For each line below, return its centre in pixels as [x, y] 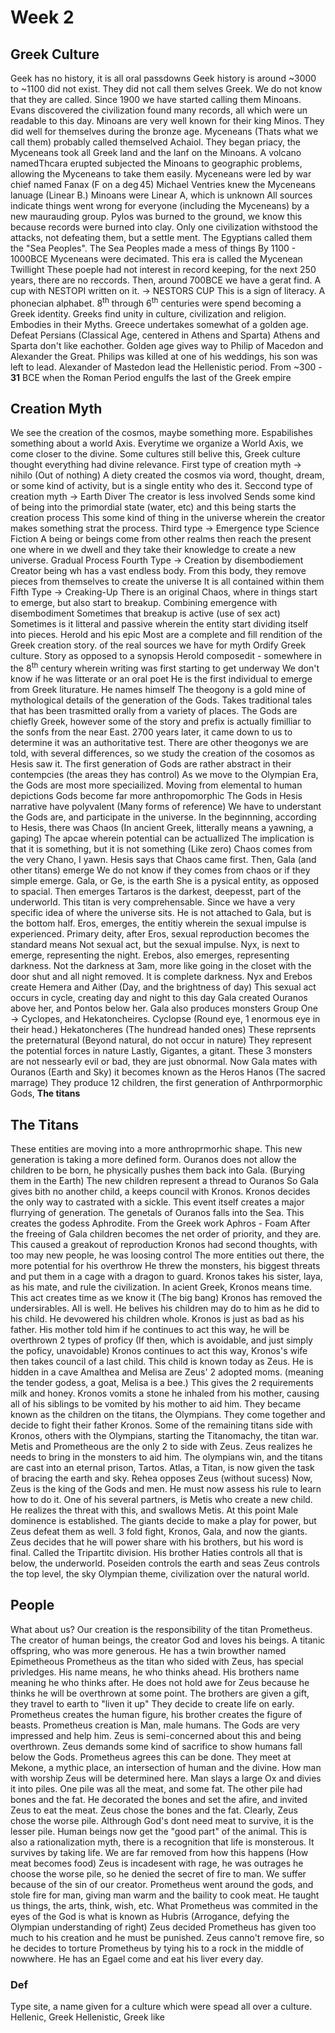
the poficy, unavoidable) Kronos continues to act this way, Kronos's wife [159, 1350]
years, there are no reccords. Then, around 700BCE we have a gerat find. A [166, 280]
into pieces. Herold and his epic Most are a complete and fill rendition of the [166, 635]
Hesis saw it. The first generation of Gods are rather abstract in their [151, 764]
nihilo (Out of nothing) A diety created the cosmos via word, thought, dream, [167, 475]
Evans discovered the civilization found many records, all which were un [159, 110]
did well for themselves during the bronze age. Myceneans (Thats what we [164, 131]
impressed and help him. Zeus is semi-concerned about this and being [156, 1735]
